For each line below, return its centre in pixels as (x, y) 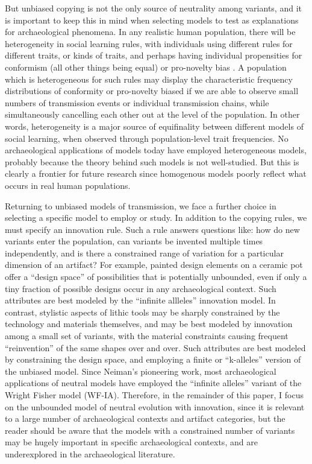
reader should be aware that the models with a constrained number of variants (150, 430)
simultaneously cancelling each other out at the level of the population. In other (152, 114)
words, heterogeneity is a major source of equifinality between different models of (154, 126)
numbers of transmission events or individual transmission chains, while (137, 102)
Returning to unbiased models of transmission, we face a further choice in (141, 205)
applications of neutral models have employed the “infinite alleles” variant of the (153, 383)
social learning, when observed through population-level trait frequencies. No (147, 138)
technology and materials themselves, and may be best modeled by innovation (149, 324)
